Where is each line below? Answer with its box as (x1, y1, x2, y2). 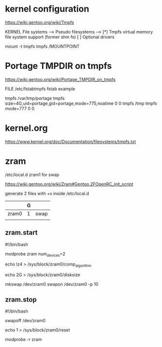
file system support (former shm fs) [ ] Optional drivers (5, 34, 115, 40)
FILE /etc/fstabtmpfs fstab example (5, 86, 75, 92)
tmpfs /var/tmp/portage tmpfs (5, 95, 65, 101)
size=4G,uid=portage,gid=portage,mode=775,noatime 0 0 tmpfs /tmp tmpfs (5, 100, 157, 106)
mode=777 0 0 (5, 105, 35, 111)
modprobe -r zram (5, 336, 42, 342)
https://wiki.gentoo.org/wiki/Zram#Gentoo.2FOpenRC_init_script (5, 181, 133, 187)
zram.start (5, 229, 38, 237)
